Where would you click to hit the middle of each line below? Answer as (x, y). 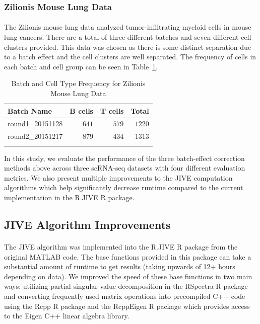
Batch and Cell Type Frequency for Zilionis (78, 83)
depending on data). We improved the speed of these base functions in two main (128, 276)
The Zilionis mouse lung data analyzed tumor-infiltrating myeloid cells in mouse (128, 27)
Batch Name (30, 110)
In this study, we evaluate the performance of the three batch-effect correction (124, 158)
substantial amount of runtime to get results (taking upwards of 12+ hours (120, 266)
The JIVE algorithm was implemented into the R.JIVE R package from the (121, 246)
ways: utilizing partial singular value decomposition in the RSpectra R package (126, 286)
